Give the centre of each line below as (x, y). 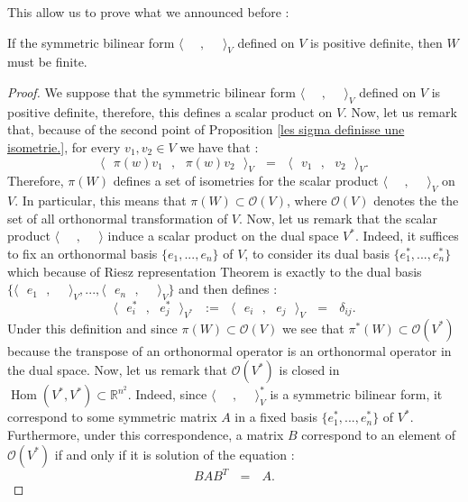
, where (307, 201)
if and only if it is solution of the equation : (174, 454)
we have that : (219, 146)
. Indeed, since (167, 394)
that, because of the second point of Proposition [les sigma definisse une (206, 129)
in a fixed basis (276, 417)
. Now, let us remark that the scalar (338, 218)
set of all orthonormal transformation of (118, 218)
